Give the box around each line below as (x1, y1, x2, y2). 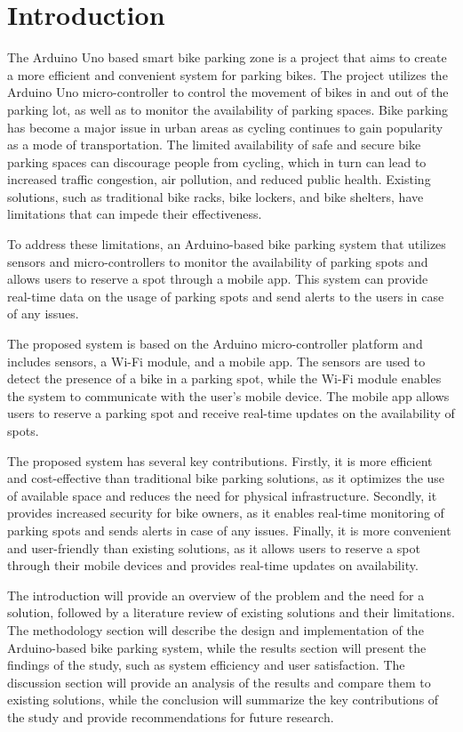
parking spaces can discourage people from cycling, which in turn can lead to (7, 152, 427, 171)
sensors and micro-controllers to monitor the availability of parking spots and (7, 252, 428, 270)
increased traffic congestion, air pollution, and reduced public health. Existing (7, 170, 431, 189)
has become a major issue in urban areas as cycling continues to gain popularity (7, 117, 443, 136)
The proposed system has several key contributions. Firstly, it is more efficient (7, 451, 433, 470)
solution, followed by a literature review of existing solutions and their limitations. (7, 603, 455, 622)
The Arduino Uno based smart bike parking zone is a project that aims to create (7, 48, 447, 67)
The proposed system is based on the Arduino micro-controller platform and (7, 334, 423, 353)
